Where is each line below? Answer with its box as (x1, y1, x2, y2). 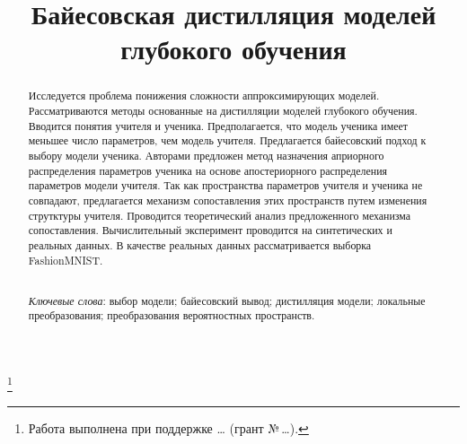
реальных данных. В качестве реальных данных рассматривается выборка (28, 237, 372, 252)
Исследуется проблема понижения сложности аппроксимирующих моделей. (28, 88, 380, 103)
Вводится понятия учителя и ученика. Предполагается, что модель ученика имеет (28, 118, 408, 133)
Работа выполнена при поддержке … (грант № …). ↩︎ (28, 419, 309, 438)
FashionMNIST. (28, 252, 103, 267)
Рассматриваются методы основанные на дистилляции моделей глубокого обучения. (28, 103, 418, 118)
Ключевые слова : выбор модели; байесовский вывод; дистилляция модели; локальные (28, 292, 426, 308)
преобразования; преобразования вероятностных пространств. (28, 308, 315, 323)
